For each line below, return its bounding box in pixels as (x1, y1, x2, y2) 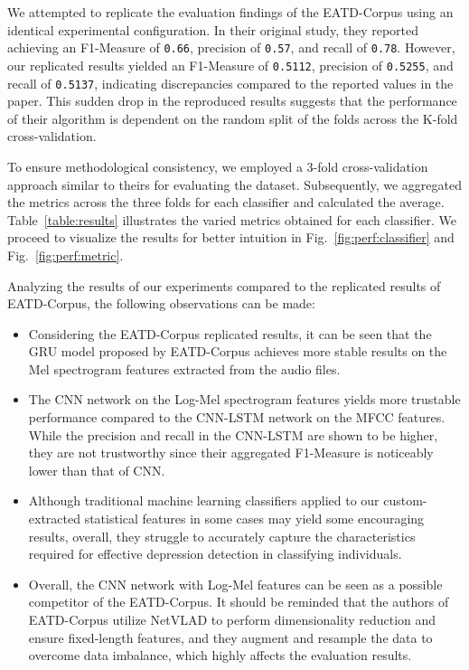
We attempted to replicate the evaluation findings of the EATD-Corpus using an (7, 3, 454, 21)
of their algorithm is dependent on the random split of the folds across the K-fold (7, 109, 458, 127)
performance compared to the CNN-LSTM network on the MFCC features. (28, 408, 446, 427)
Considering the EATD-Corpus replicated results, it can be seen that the (28, 324, 432, 343)
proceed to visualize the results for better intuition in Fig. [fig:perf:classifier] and (7, 228, 455, 247)
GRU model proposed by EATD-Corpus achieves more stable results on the (28, 342, 447, 361)
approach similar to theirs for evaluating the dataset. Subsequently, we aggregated (7, 175, 462, 193)
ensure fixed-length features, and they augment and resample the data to (28, 628, 433, 646)
